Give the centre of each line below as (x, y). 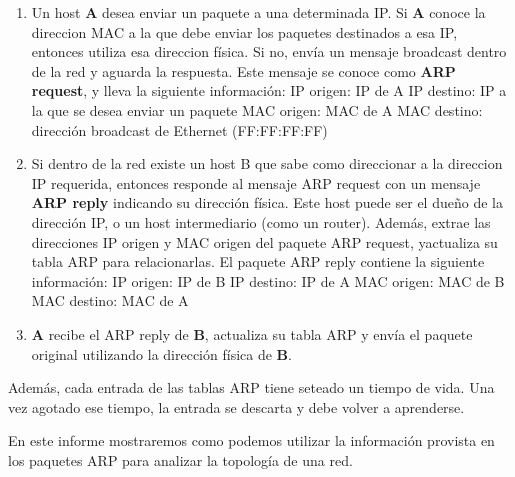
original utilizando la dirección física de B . (161, 353)
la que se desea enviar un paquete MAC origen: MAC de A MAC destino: (257, 109)
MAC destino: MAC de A (110, 300)
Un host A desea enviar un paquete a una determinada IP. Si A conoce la (258, 12)
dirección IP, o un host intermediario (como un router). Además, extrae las (261, 221)
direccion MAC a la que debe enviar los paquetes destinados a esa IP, (244, 31)
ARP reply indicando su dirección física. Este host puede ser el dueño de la (267, 202)
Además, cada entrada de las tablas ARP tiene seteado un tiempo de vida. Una (251, 387)
